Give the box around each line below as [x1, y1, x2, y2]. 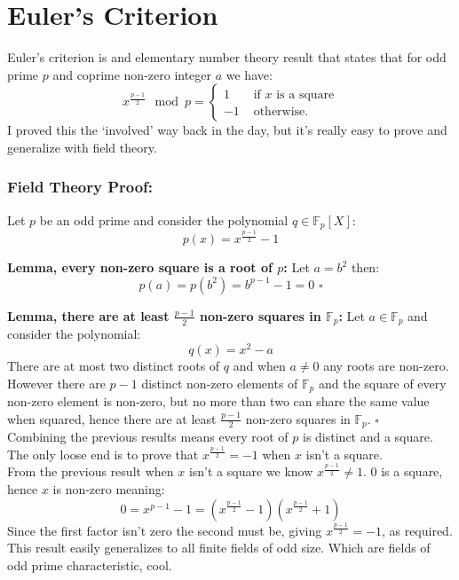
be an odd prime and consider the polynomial [39, 210, 289, 229]
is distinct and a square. [303, 427, 433, 446]
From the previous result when [7, 462, 174, 481]
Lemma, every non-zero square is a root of [7, 258, 273, 277]
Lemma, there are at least [7, 306, 170, 325]
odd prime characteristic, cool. [7, 555, 172, 574]
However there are [7, 373, 106, 392]
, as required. [381, 521, 453, 539]
